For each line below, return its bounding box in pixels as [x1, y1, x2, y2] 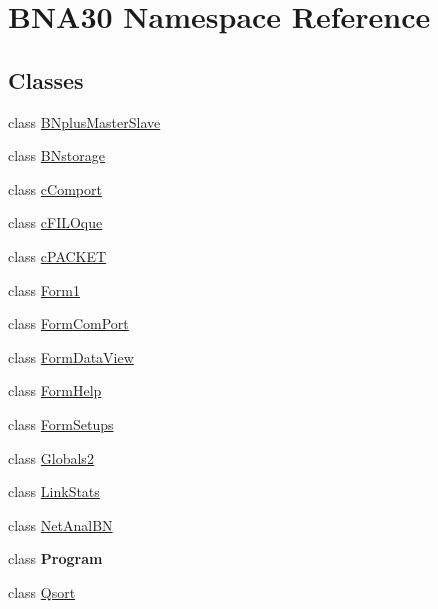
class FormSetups [8, 413, 114, 434]
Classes [8, 64, 84, 95]
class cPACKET [8, 245, 107, 266]
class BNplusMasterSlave [8, 111, 161, 132]
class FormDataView [8, 346, 134, 367]
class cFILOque [8, 212, 103, 233]
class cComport [8, 178, 102, 199]
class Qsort [8, 581, 76, 602]
